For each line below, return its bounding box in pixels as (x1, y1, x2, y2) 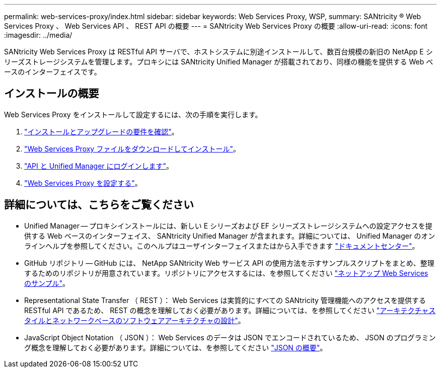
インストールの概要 (4, 87, 99, 100)
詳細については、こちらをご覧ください (4, 198, 194, 211)
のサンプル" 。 (24, 278, 70, 287)
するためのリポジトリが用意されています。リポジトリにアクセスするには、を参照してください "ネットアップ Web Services (24, 268, 428, 277)
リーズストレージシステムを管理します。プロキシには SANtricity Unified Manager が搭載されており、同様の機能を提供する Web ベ (4, 57, 433, 66)
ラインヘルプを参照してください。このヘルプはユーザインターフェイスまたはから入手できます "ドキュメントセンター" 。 (24, 241, 419, 250)
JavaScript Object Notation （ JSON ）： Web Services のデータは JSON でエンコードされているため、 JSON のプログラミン (24, 333, 436, 342)
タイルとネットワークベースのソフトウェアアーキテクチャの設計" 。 (24, 316, 245, 325)
